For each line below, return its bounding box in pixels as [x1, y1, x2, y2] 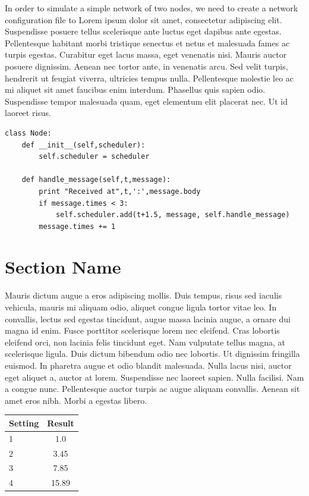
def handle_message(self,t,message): [21, 175, 171, 184]
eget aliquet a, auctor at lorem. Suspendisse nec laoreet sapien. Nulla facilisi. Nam [5, 371, 304, 383]
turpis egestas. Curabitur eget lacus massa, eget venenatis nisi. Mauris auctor [5, 48, 287, 61]
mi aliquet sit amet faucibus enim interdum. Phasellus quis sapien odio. [5, 83, 266, 96]
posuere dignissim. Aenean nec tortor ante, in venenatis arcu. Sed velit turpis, [5, 59, 288, 72]
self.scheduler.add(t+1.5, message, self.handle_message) [55, 211, 290, 219]
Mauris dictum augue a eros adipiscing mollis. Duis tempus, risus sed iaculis [5, 289, 282, 302]
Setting [9, 416, 39, 429]
